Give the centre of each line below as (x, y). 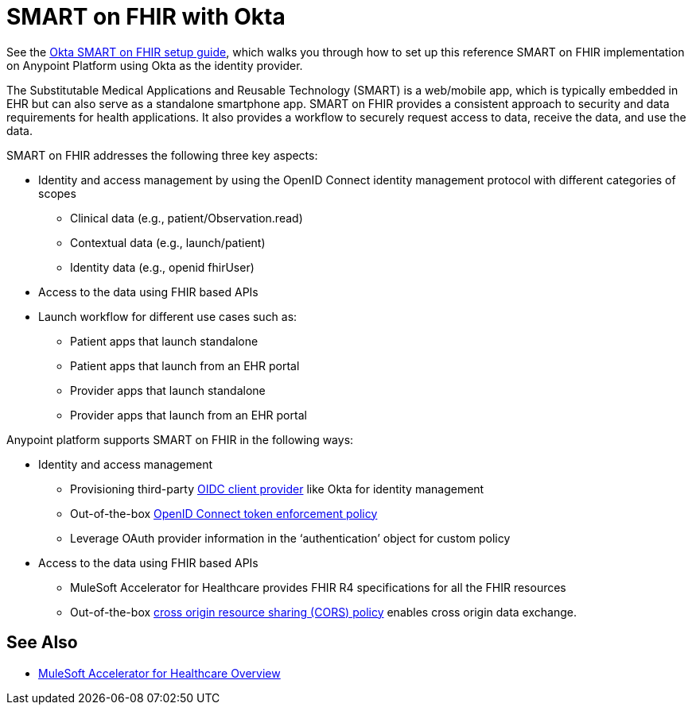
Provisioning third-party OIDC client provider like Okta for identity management (277, 489)
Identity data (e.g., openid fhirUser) (162, 267)
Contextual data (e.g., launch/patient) (168, 242)
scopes (57, 193)
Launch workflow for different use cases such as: (168, 316)
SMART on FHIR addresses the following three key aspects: (162, 155)
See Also (42, 643)
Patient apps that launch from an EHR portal (185, 365)
